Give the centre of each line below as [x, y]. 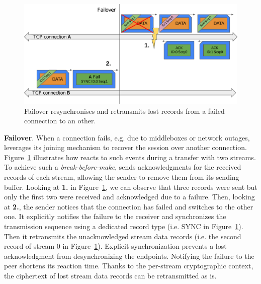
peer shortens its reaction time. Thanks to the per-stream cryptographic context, [129, 266]
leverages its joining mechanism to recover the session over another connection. [125, 147]
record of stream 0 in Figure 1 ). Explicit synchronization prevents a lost [115, 246]
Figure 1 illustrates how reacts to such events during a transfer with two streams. [130, 157]
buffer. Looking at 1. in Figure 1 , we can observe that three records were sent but [131, 187]
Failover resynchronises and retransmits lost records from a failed [124, 111]
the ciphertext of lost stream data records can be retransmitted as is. [110, 276]
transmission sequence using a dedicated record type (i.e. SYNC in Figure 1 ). [124, 226]
